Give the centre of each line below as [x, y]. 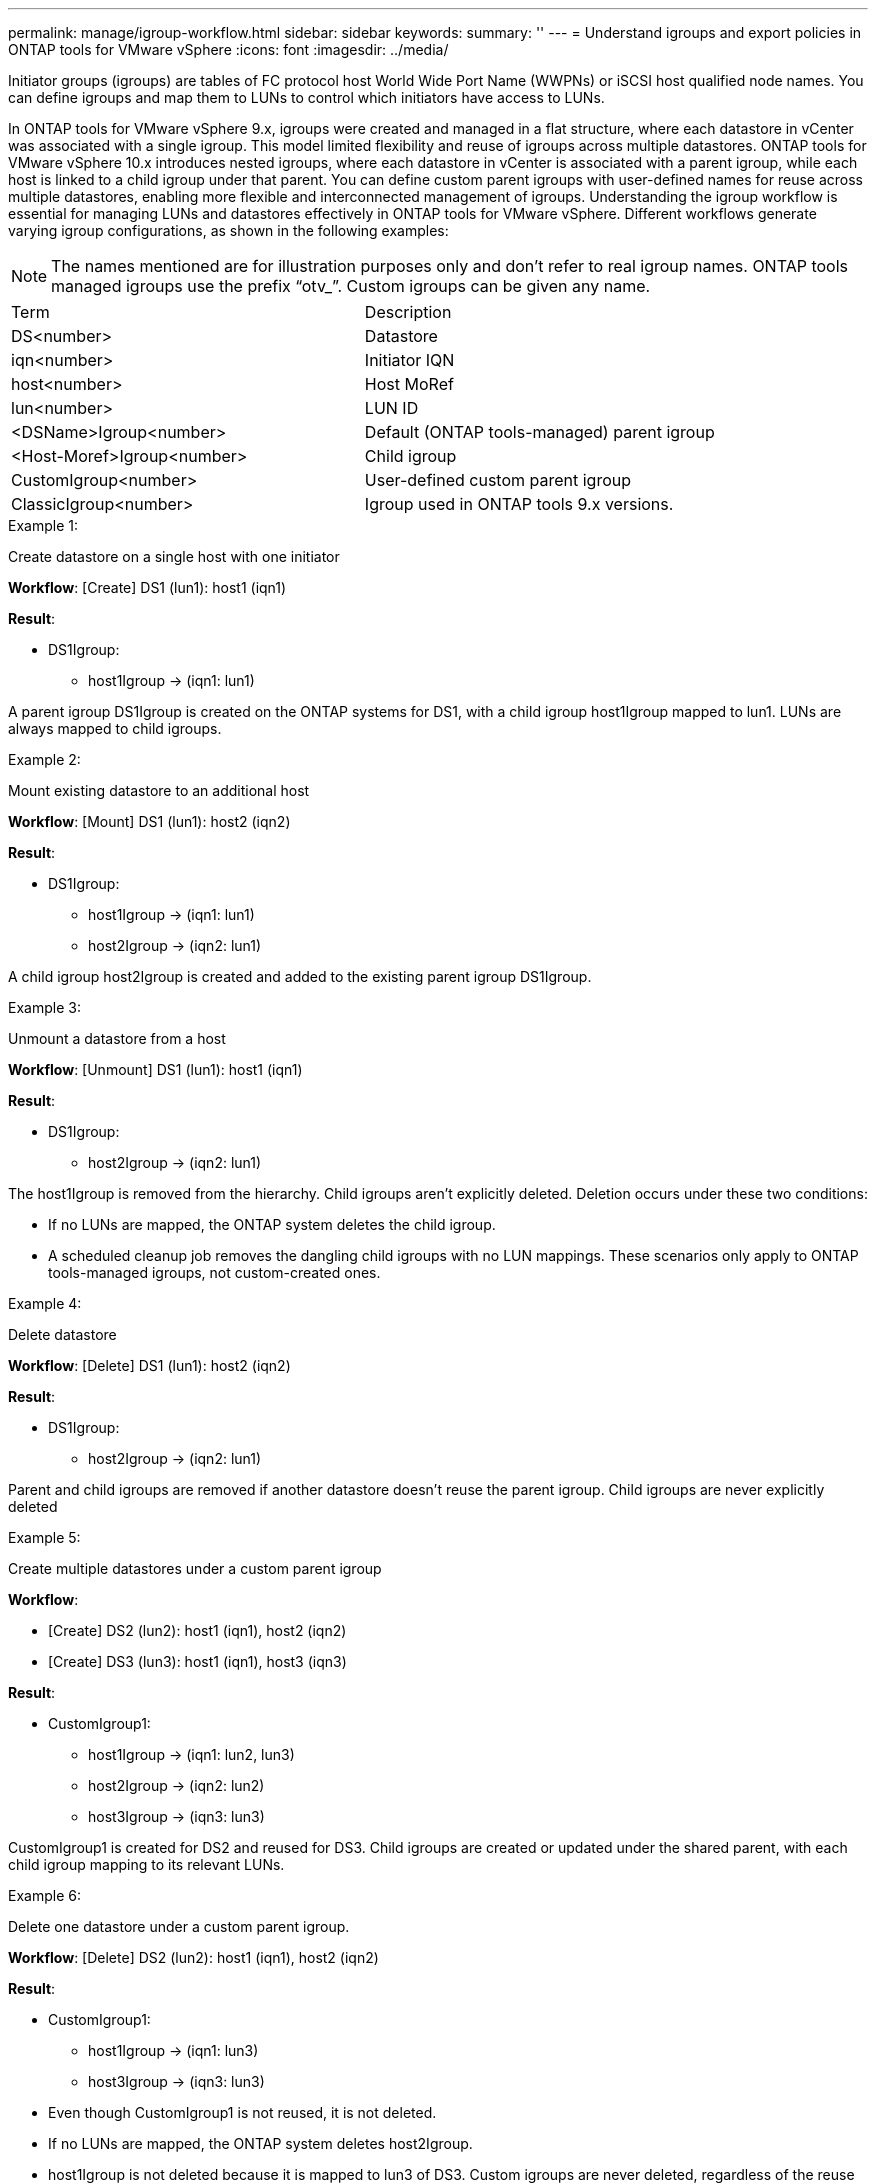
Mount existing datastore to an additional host [159, 790]
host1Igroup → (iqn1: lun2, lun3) [191, 1754]
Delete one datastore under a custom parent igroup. [179, 1926]
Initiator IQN [409, 360]
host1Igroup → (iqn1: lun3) [173, 2050]
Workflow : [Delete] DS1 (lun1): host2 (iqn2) [149, 1365]
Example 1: [43, 525]
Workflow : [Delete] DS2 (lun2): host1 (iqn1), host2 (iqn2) [193, 1957]
